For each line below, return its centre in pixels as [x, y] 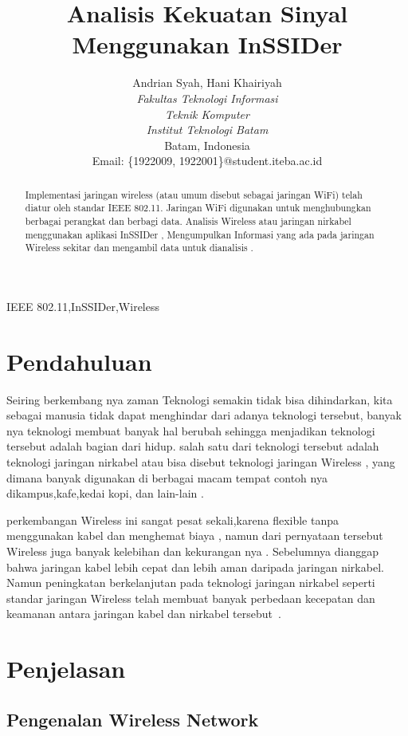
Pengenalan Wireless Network [133, 719]
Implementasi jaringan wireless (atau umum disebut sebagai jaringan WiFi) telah [194, 194]
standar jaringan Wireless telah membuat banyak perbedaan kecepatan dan [191, 598]
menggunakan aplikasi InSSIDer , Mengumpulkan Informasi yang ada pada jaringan [200, 234]
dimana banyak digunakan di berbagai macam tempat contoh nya [167, 477]
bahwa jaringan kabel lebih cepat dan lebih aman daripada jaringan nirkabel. [195, 567]
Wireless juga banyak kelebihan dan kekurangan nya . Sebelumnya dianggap [192, 551]
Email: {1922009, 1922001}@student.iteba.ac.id [207, 161]
